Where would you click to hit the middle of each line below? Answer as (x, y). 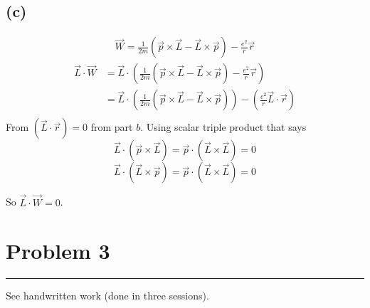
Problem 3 (58, 251)
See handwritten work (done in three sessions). (107, 296)
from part (112, 127)
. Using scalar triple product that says (223, 127)
